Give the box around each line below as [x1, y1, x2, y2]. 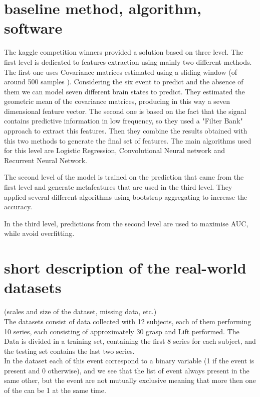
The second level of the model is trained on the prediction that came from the [4, 172, 244, 182]
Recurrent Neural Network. [4, 155, 88, 165]
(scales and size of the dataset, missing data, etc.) [4, 306, 157, 317]
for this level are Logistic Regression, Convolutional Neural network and [4, 145, 225, 156]
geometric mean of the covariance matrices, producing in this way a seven [4, 96, 230, 106]
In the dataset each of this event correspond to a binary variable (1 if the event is [4, 355, 254, 366]
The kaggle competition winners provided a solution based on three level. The [4, 47, 243, 57]
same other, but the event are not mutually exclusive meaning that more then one [4, 375, 256, 385]
